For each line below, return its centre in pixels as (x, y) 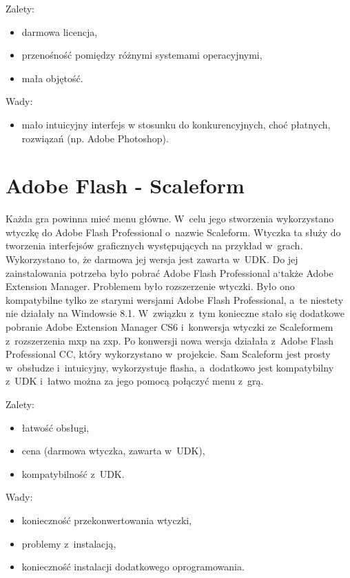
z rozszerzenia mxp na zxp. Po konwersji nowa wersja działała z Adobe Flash (170, 340)
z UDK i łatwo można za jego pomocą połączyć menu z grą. (135, 381)
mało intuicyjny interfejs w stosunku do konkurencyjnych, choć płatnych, (176, 124)
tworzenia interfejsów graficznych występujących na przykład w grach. (154, 245)
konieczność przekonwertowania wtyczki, (107, 520)
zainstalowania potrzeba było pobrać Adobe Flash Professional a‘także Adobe (169, 272)
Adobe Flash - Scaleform (125, 185)
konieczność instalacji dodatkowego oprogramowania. (133, 567)
